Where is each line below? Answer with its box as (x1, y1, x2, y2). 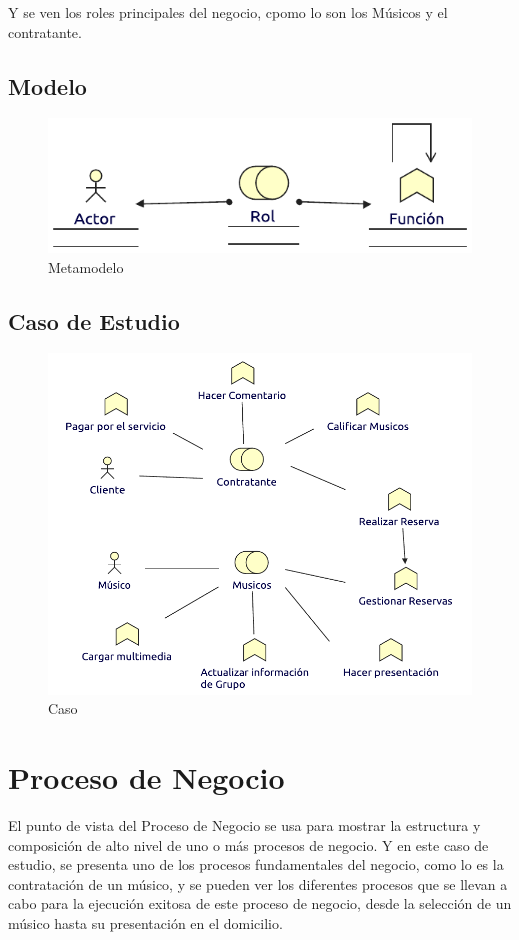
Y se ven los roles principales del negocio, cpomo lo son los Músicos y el (8, 2, 448, 22)
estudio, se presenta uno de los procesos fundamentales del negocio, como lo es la (8, 854, 504, 875)
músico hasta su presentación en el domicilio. (8, 912, 283, 933)
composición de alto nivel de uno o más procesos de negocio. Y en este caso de (8, 834, 489, 855)
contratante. (8, 21, 82, 42)
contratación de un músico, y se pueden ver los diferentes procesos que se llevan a (8, 873, 508, 894)
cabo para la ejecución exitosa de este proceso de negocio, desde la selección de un (8, 893, 512, 914)
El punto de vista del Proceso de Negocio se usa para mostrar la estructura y (8, 815, 481, 836)
